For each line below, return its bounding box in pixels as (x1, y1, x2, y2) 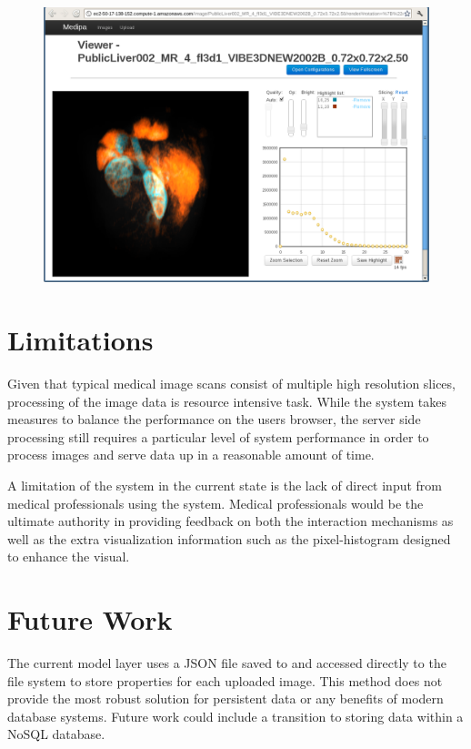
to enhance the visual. (7, 547, 130, 566)
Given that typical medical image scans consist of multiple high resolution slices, (7, 373, 456, 392)
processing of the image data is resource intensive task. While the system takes (7, 391, 446, 410)
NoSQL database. (7, 724, 105, 744)
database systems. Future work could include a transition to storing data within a (7, 706, 464, 725)
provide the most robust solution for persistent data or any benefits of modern (7, 689, 444, 708)
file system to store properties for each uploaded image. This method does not (7, 671, 443, 690)
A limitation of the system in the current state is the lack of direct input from (7, 475, 443, 494)
